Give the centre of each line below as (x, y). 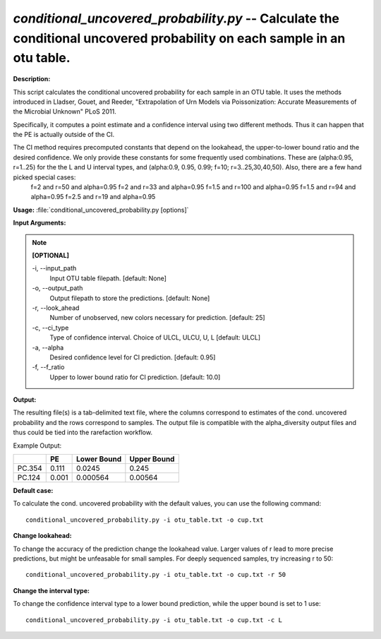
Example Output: (37, 446)
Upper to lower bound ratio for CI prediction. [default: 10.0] (135, 377)
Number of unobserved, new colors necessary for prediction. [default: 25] (157, 318)
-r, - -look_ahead (56, 308)
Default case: (33, 491)
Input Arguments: (40, 223)
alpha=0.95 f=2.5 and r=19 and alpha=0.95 (93, 197)
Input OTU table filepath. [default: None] (108, 278)
